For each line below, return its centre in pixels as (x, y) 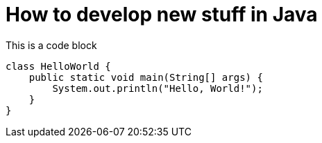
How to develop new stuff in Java (162, 15)
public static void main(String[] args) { (146, 77)
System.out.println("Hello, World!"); (158, 88)
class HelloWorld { (58, 66)
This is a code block (51, 45)
